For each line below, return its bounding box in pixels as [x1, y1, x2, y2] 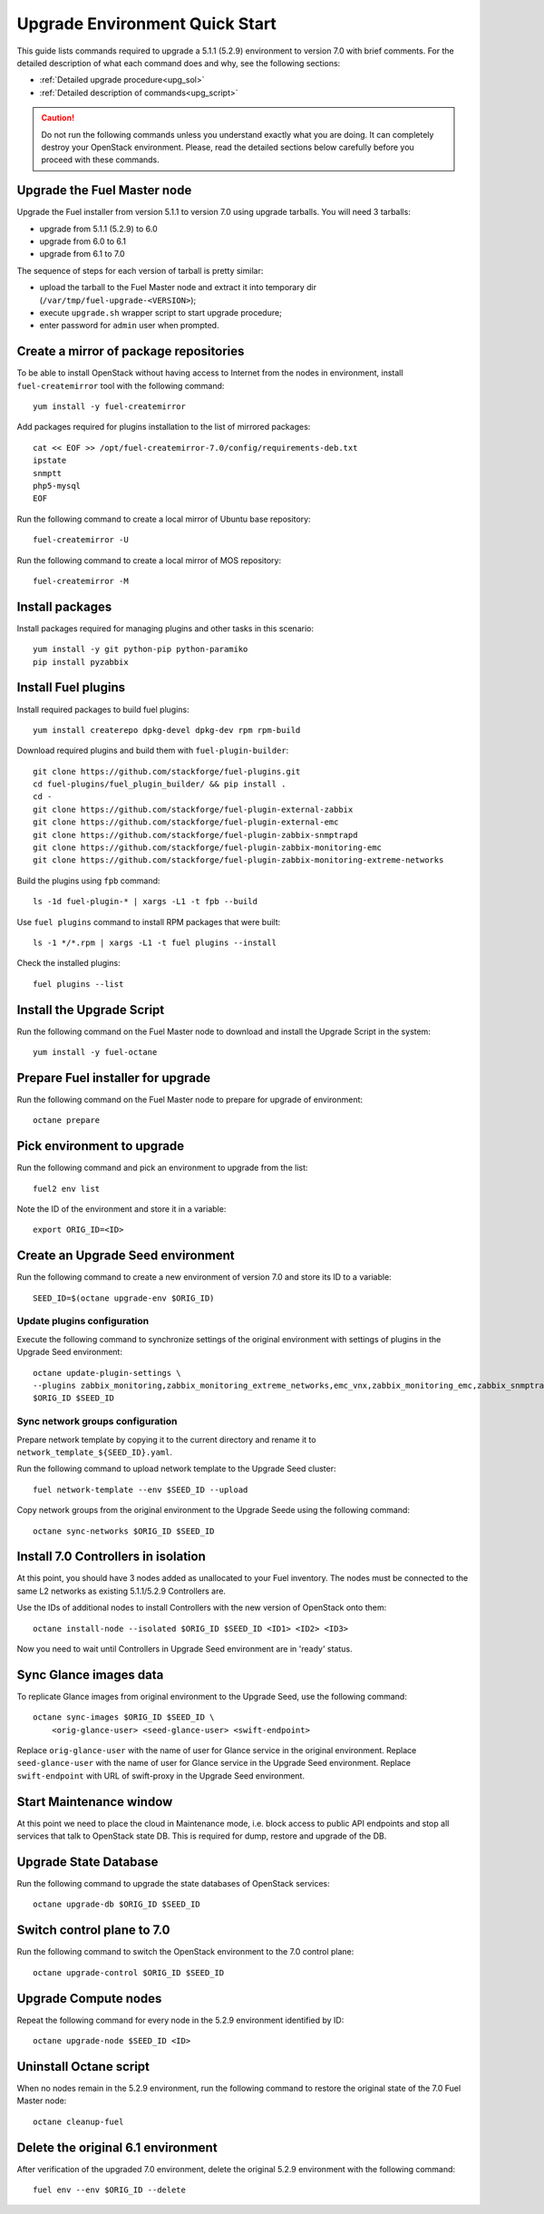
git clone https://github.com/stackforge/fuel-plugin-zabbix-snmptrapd [33, 830, 358, 840]
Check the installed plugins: [16, 958, 121, 969]
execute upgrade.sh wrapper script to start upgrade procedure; [39, 307, 283, 317]
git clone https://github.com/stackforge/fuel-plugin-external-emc [33, 817, 339, 827]
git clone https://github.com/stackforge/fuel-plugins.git [33, 766, 301, 776]
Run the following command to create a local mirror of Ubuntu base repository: [16, 513, 312, 524]
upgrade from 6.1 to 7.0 [39, 249, 126, 259]
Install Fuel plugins [16, 680, 126, 696]
